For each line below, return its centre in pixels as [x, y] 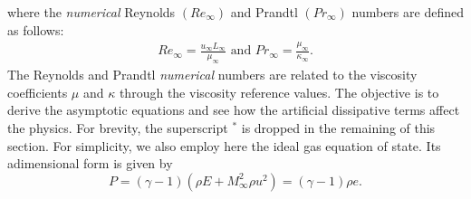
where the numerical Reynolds [91, 12]
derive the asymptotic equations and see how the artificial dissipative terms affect [234, 110]
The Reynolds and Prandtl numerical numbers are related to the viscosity [212, 75]
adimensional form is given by [90, 163]
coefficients [38, 92]
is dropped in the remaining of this [338, 128]
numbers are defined [408, 12]
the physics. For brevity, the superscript [118, 128]
